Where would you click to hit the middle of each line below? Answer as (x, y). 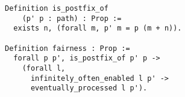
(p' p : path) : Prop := (72, 18)
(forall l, (44, 68)
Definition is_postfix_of (57, 8)
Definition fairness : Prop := (67, 48)
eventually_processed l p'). (89, 88)
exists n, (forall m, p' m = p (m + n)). (98, 28)
